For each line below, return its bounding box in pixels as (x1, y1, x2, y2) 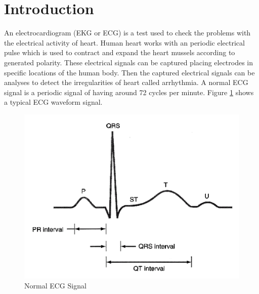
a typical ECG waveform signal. (4, 97, 103, 107)
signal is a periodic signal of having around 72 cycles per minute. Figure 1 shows (4, 87, 254, 97)
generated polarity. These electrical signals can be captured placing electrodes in (4, 57, 253, 67)
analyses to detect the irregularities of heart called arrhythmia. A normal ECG (4, 77, 248, 88)
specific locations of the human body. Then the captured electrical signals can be (4, 67, 255, 77)
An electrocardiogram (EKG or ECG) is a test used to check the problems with (4, 27, 251, 38)
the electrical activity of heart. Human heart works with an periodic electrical (4, 37, 245, 48)
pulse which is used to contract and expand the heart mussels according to (4, 47, 235, 58)
